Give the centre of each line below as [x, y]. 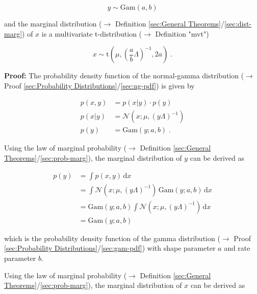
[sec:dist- [238, 23]
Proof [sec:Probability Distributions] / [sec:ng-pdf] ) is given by [99, 85]
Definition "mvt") [182, 33]
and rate [237, 248]
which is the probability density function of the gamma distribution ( [112, 238]
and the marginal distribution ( [53, 23]
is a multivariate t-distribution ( [92, 33]
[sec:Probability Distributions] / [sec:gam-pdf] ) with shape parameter [110, 248]
